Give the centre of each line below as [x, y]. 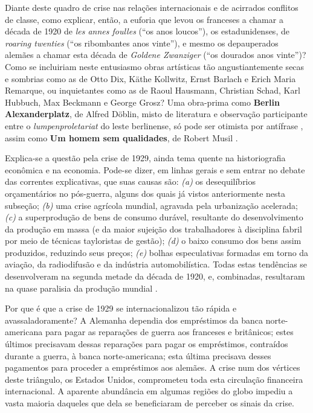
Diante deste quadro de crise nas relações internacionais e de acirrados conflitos [152, 7]
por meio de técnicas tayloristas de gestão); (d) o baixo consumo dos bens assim [153, 241]
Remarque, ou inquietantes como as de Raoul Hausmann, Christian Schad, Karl [153, 90]
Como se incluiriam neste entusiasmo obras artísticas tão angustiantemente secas [155, 66]
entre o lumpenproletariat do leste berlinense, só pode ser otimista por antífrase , [154, 125]
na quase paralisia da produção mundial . [81, 288]
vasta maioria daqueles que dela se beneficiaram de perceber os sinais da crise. [150, 403]
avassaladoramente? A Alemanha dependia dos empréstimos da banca [134, 320]
